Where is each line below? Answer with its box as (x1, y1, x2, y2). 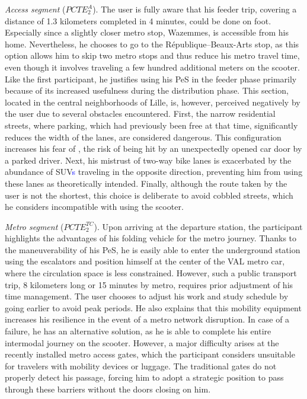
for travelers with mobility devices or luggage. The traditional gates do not (5, 359, 277, 372)
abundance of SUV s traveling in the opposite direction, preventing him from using (5, 165, 303, 178)
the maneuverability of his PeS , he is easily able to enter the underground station (5, 243, 300, 256)
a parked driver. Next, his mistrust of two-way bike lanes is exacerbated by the (5, 154, 292, 166)
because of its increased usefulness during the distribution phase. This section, (5, 84, 289, 97)
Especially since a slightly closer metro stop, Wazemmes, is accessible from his (5, 26, 289, 39)
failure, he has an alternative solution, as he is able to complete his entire (5, 325, 271, 337)
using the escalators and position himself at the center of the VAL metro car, (5, 255, 285, 267)
